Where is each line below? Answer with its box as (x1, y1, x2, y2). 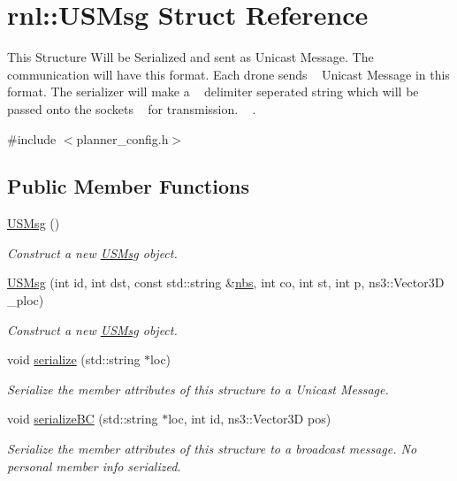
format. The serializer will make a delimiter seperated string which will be (7, 82, 419, 101)
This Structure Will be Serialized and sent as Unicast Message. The (7, 48, 374, 66)
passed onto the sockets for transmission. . (7, 99, 256, 118)
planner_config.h (76, 129, 169, 148)
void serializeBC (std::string (7, 409, 158, 428)
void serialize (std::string (7, 350, 141, 369)
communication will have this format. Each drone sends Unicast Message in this (7, 65, 450, 83)
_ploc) (7, 291, 44, 309)
